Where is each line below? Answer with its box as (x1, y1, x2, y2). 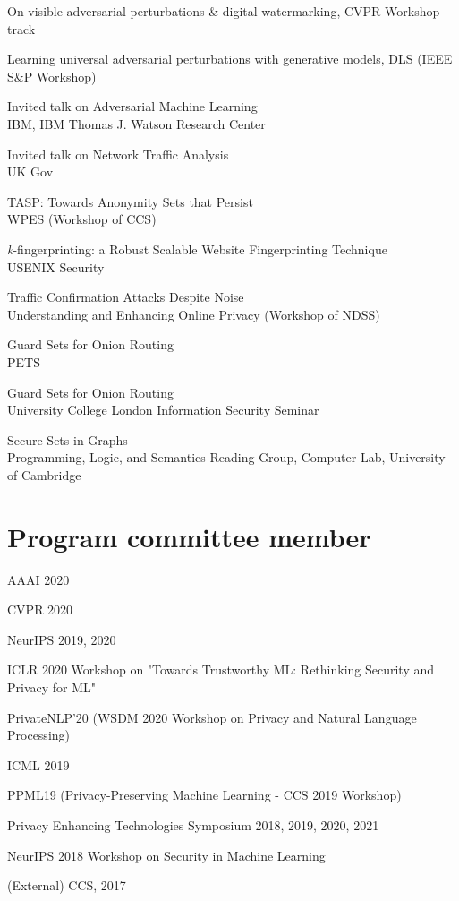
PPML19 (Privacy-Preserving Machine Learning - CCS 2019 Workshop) (7, 785, 402, 804)
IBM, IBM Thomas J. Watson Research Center (7, 114, 266, 133)
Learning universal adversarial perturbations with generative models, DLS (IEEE (7, 49, 453, 68)
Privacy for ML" (7, 677, 97, 696)
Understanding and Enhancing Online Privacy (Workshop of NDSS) (7, 305, 380, 323)
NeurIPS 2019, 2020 (7, 630, 116, 648)
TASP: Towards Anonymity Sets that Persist (7, 192, 253, 210)
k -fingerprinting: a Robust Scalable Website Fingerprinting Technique (7, 239, 387, 258)
